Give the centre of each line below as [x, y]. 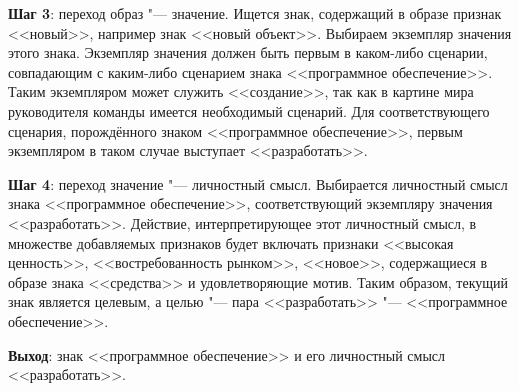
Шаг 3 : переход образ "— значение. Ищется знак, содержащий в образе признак [255, 13]
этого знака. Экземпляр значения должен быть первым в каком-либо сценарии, [248, 52]
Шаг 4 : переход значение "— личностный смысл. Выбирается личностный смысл [258, 183]
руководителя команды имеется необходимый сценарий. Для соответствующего [249, 110]
